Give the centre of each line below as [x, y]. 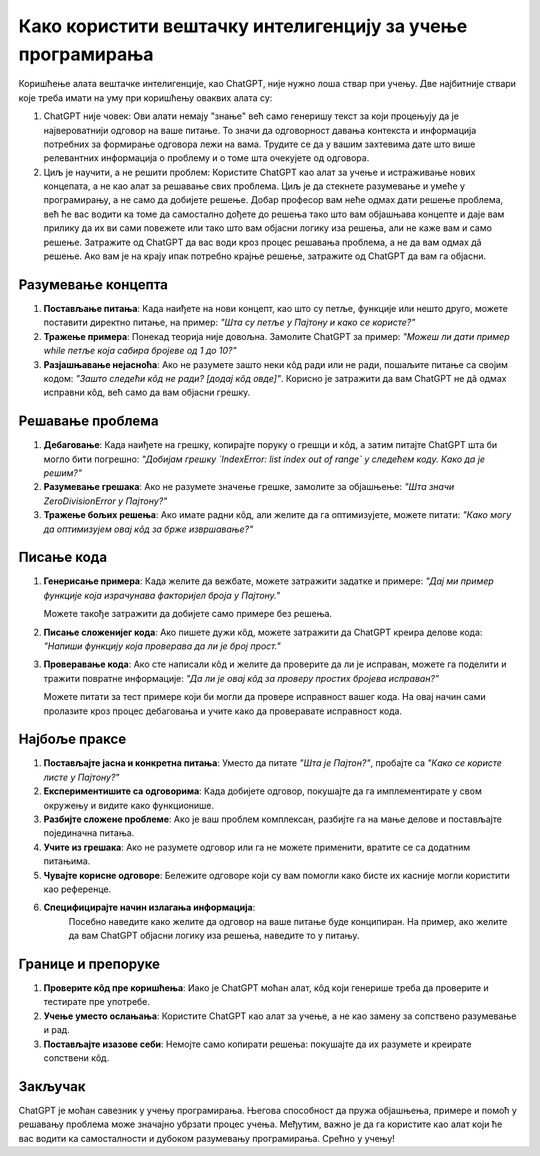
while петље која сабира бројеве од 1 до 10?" [140, 351]
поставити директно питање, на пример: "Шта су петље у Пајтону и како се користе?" [229, 322]
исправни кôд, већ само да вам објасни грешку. [147, 392]
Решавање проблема [88, 421]
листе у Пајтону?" [81, 777]
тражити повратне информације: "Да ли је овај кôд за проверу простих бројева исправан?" [241, 678]
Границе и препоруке [89, 963]
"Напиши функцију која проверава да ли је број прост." [162, 646]
